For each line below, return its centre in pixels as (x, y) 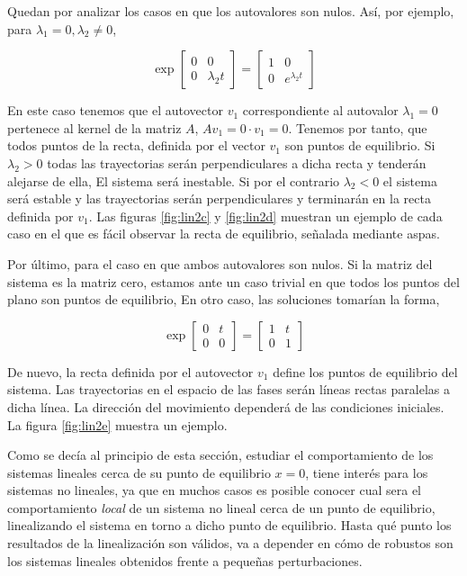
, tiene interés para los (367, 472)
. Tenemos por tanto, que (358, 127)
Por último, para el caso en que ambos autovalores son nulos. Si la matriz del (220, 263)
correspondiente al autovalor (320, 110)
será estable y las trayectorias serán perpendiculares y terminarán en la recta (219, 198)
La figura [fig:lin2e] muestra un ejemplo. (117, 424)
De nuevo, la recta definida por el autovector (130, 371)
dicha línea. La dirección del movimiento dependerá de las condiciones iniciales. (226, 406)
